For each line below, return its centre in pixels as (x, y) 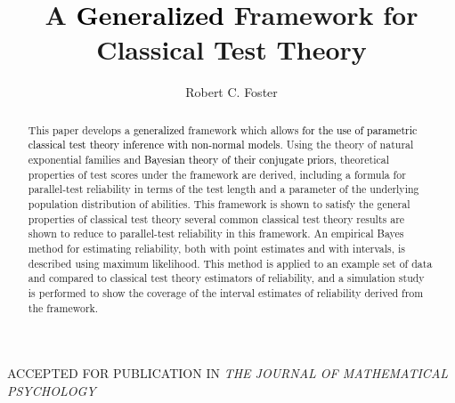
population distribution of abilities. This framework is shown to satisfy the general (219, 203)
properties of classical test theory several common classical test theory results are (216, 218)
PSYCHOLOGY (52, 390)
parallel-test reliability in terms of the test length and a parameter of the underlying (223, 189)
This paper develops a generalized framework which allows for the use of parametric (223, 129)
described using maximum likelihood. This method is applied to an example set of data (230, 263)
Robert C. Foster (232, 92)
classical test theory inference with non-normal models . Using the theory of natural (221, 145)
